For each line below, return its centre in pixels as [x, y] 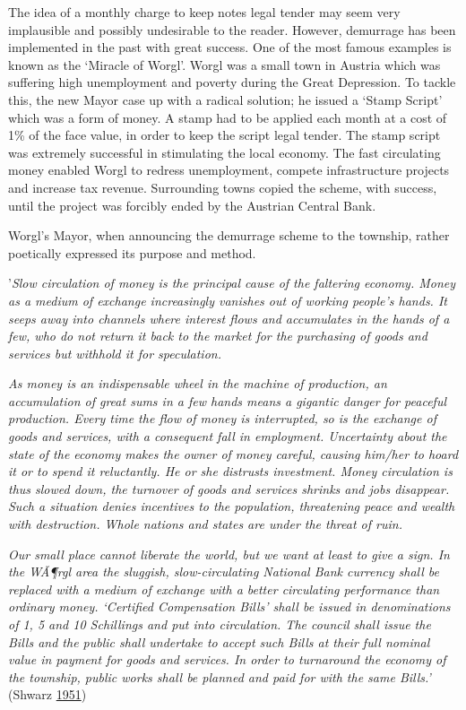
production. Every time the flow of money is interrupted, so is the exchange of [222, 418]
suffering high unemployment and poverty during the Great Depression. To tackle [232, 82]
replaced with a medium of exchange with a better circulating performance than [224, 589]
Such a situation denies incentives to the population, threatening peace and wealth [232, 506]
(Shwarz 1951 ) [47, 694]
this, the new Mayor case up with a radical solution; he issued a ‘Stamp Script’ [225, 99]
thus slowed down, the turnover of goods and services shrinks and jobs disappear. [229, 488]
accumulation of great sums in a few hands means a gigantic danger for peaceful [227, 400]
